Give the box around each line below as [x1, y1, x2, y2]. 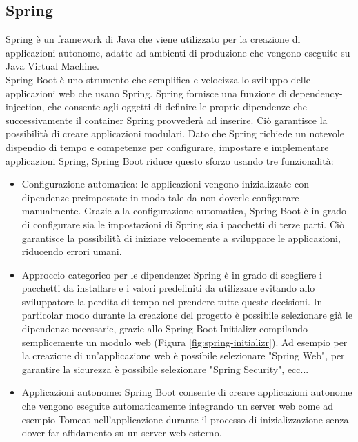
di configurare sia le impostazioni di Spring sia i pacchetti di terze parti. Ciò [21, 217, 344, 231]
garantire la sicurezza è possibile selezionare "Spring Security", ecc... [21, 361, 309, 376]
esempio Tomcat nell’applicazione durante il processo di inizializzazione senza [21, 412, 349, 426]
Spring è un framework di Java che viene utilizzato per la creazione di [6, 32, 301, 46]
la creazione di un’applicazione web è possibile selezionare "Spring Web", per [21, 348, 345, 363]
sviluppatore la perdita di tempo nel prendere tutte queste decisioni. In [21, 294, 323, 308]
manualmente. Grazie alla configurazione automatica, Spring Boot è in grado [21, 203, 347, 218]
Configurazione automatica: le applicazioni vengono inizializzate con [21, 177, 309, 191]
